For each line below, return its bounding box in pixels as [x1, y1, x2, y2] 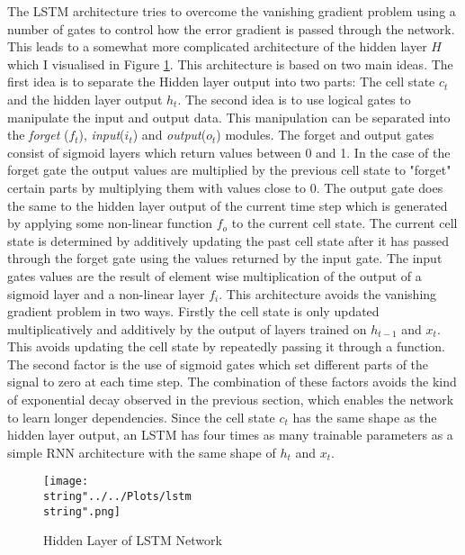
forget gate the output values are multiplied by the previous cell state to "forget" [7, 160, 452, 179]
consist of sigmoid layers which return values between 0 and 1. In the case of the [7, 142, 451, 161]
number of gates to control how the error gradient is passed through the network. [7, 19, 455, 38]
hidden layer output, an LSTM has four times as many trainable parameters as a [7, 425, 453, 444]
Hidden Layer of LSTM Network [43, 531, 222, 550]
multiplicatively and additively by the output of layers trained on [7, 319, 367, 338]
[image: [43, 475, 89, 488]
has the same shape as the [292, 407, 437, 426]
